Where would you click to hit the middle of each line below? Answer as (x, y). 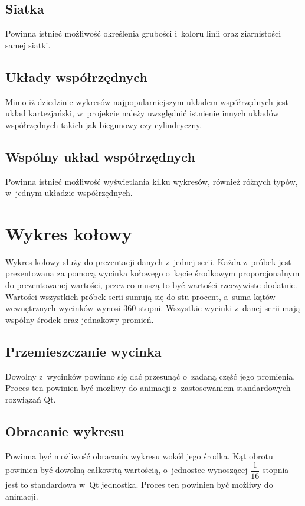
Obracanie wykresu (65, 431)
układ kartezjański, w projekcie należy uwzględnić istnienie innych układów (142, 113)
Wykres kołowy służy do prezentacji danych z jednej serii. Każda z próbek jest (148, 261)
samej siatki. (28, 45)
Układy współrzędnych (76, 76)
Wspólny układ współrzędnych (100, 156)
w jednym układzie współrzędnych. (69, 193)
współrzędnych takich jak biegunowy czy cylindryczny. (104, 124)
